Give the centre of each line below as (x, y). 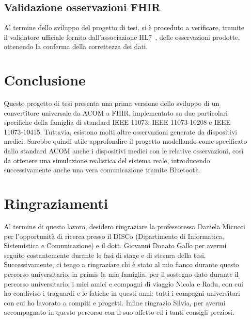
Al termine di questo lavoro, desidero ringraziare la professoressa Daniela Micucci (125, 226)
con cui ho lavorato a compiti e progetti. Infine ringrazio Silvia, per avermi (115, 302)
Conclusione (45, 80)
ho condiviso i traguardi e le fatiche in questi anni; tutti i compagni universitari (122, 293)
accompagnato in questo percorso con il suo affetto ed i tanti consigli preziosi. (119, 312)
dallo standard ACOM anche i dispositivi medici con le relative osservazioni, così (124, 151)
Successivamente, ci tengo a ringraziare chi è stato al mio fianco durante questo (122, 264)
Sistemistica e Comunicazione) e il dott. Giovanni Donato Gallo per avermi (115, 245)
